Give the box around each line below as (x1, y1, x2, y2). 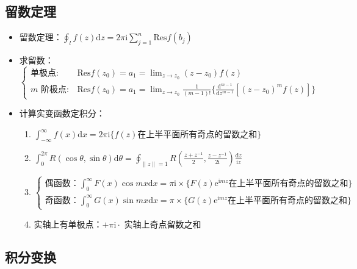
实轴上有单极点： (34, 217, 103, 230)
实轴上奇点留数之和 (124, 217, 201, 230)
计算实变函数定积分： (19, 107, 105, 120)
